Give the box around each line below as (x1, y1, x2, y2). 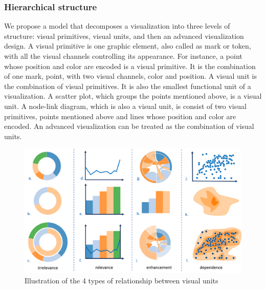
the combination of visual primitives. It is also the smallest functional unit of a (4, 80, 251, 91)
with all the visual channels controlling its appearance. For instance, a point (4, 51, 242, 61)
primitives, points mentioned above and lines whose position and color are (4, 110, 236, 121)
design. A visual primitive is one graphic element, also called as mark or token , (4, 40, 251, 51)
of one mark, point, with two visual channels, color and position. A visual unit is (4, 71, 257, 81)
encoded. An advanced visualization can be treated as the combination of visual (4, 121, 254, 131)
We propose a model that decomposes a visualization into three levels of (4, 20, 230, 31)
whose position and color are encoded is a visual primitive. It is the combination (4, 60, 256, 71)
